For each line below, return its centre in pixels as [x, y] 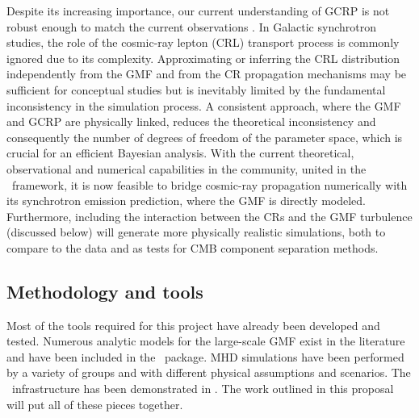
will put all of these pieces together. [95, 404]
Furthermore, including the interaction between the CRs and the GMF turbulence [209, 216]
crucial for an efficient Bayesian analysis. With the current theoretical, [180, 153]
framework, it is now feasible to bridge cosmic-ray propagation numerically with [209, 184]
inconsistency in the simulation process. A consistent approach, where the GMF [204, 105]
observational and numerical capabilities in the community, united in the [186, 168]
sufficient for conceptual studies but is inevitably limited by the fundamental [196, 89]
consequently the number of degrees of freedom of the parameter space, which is [205, 137]
